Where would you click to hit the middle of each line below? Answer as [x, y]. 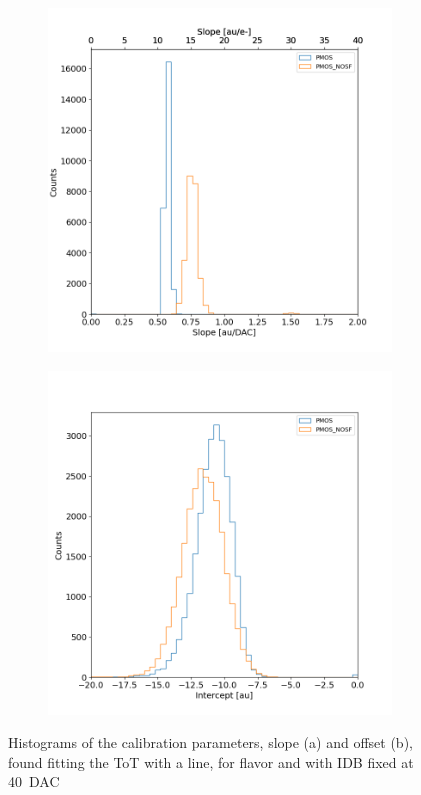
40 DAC [34, 781]
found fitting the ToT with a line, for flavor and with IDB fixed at [211, 761]
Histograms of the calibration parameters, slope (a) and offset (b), [210, 742]
